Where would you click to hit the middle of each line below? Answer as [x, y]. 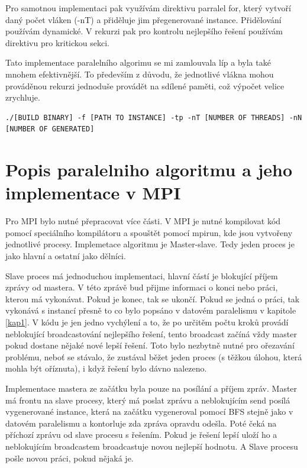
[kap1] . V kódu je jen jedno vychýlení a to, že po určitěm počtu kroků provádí [147, 322]
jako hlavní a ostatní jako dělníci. [66, 256]
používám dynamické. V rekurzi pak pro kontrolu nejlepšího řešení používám [144, 31]
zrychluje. [23, 97]
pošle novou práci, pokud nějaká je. [70, 458]
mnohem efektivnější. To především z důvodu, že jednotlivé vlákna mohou [140, 74]
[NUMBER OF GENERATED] [50, 129]
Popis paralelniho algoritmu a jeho [149, 170]
